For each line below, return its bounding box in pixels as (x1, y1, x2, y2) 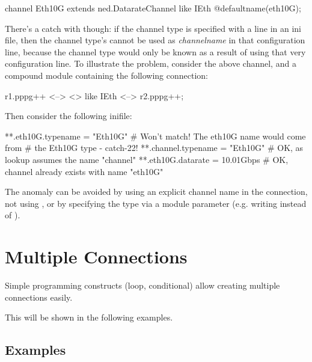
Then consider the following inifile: (5, 109, 132, 122)
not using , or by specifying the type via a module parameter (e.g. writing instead (5, 197, 307, 209)
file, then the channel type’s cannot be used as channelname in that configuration (5, 34, 305, 46)
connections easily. (5, 290, 73, 303)
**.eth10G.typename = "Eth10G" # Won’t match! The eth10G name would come (5, 129, 306, 142)
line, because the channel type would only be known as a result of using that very (5, 45, 306, 58)
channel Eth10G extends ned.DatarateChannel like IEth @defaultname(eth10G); (5, 2, 301, 14)
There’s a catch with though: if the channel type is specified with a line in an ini (5, 22, 301, 34)
